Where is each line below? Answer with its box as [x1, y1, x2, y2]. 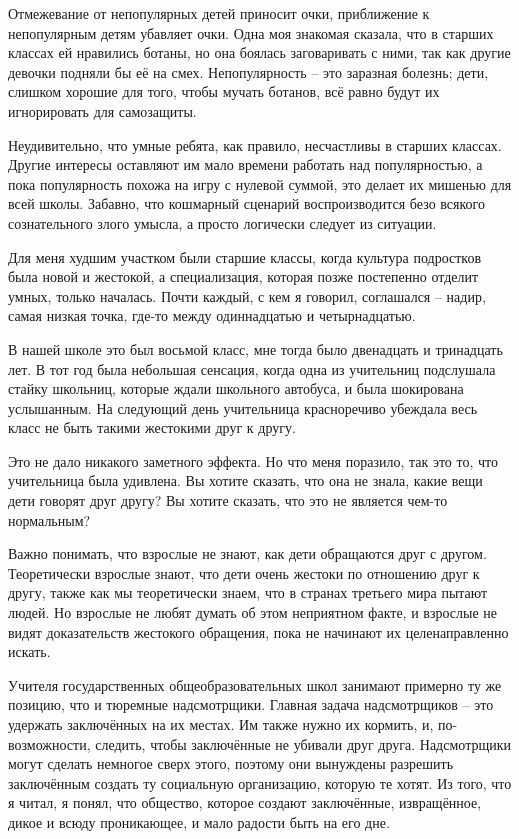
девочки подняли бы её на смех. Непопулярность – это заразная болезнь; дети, [8, 61, 489, 82]
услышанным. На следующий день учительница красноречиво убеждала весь [8, 397, 478, 418]
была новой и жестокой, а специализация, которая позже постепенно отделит [8, 266, 479, 287]
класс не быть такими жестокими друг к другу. [8, 417, 296, 438]
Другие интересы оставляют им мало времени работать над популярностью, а [8, 154, 483, 175]
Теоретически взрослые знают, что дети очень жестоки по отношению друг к [8, 562, 480, 583]
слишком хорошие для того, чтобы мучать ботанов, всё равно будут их [8, 81, 440, 102]
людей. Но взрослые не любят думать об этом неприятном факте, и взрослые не [8, 602, 497, 623]
